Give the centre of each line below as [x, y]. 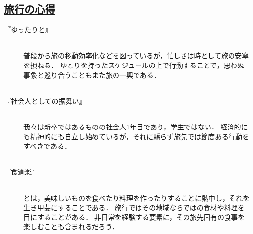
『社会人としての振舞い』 [45, 100]
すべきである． [47, 146]
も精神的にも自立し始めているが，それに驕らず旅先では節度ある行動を [136, 136]
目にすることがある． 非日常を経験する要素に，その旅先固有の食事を [134, 217]
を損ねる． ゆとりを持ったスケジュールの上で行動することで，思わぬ [134, 65]
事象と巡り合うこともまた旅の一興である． [92, 74]
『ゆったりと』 [28, 30]
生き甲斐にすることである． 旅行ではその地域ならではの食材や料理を [134, 207]
